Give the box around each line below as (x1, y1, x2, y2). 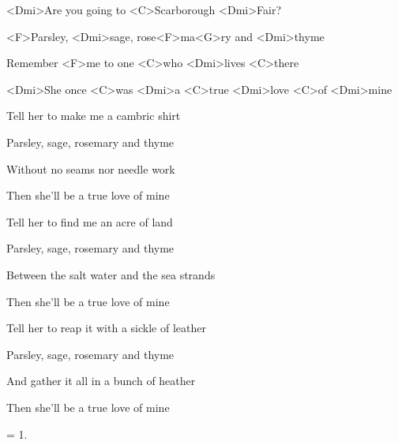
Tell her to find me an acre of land (6, 213, 173, 230)
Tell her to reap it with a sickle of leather (6, 320, 206, 336)
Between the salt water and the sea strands (6, 266, 216, 282)
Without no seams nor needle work (6, 160, 175, 177)
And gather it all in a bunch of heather (6, 372, 196, 389)
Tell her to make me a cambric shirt (6, 107, 181, 124)
